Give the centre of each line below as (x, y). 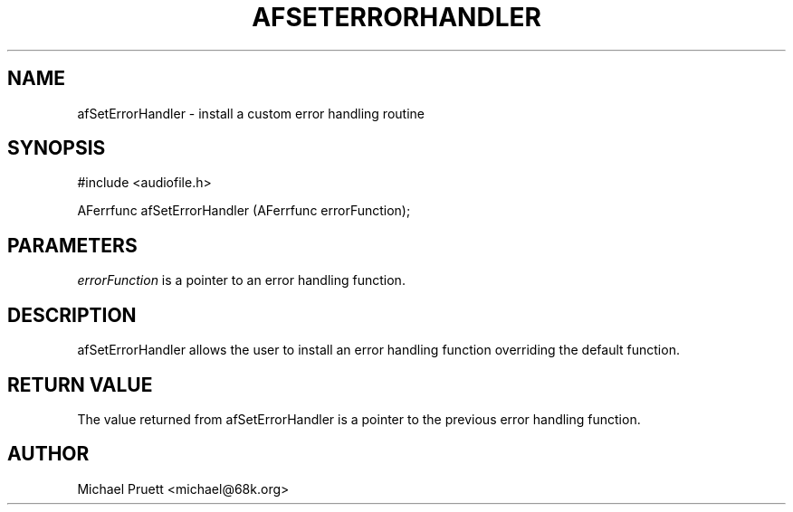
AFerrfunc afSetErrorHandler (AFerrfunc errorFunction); (244, 211)
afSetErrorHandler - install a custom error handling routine (251, 113)
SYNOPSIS (57, 148)
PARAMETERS (72, 245)
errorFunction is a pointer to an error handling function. (241, 280)
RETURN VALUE (80, 384)
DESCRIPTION (72, 315)
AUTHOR (48, 454)
